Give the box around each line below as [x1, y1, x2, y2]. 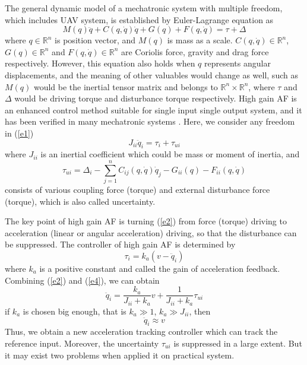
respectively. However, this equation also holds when [5, 57, 195, 69]
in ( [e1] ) [5, 126, 34, 139]
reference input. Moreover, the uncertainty [5, 337, 159, 349]
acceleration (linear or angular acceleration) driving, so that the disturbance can [5, 226, 297, 239]
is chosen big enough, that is [23, 304, 126, 317]
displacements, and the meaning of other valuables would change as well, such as [5, 68, 298, 81]
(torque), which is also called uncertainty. [5, 195, 156, 207]
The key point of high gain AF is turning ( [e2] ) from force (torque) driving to [5, 215, 287, 227]
